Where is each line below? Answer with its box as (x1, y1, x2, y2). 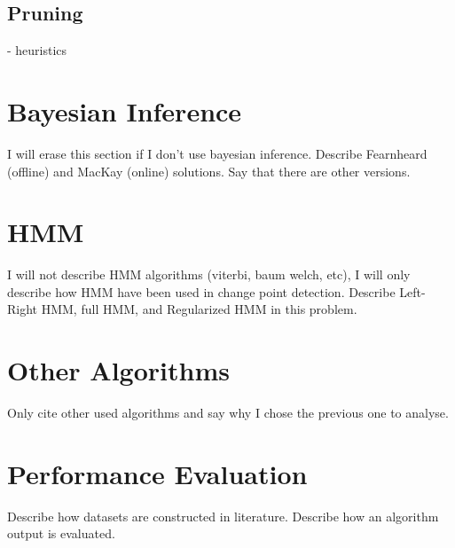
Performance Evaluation (7, 455, 308, 491)
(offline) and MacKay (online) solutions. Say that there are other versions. (7, 161, 411, 180)
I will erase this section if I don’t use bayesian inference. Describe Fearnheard (7, 144, 428, 162)
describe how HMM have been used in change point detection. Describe (7, 282, 396, 301)
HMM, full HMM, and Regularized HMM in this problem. (41, 300, 357, 318)
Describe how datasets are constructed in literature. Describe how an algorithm (7, 506, 439, 525)
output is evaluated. (7, 524, 115, 543)
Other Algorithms (7, 352, 230, 388)
